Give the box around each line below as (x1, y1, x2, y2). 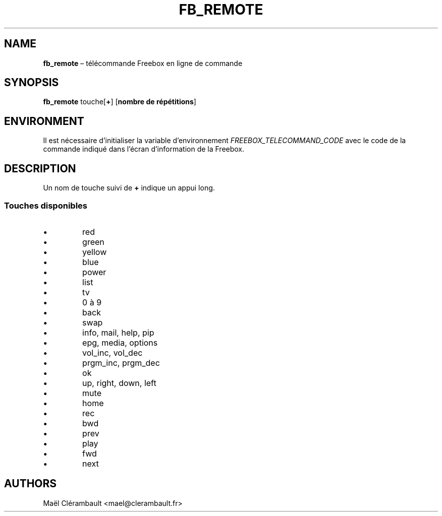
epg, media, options (82, 337, 158, 348)
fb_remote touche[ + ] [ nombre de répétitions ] (43, 97, 196, 106)
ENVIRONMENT (4, 114, 84, 127)
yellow (82, 246, 107, 257)
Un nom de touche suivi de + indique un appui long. (43, 183, 215, 192)
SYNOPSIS (4, 76, 59, 89)
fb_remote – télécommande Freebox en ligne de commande (43, 58, 243, 68)
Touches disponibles (4, 200, 87, 211)
